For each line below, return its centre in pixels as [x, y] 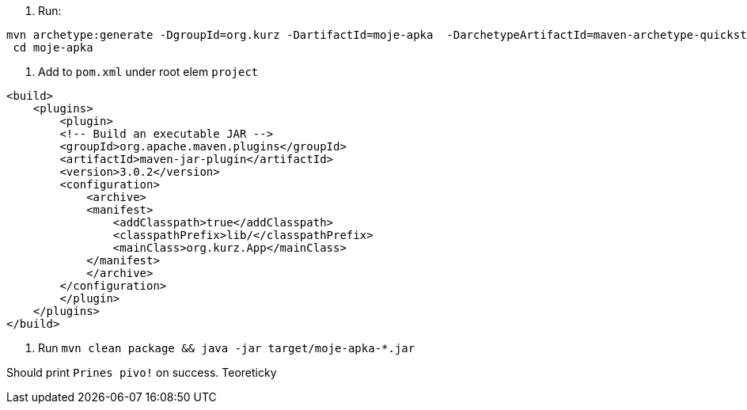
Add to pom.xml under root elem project [148, 72]
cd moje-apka [53, 47]
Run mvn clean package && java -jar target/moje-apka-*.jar [227, 348]
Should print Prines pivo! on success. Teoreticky [142, 372]
